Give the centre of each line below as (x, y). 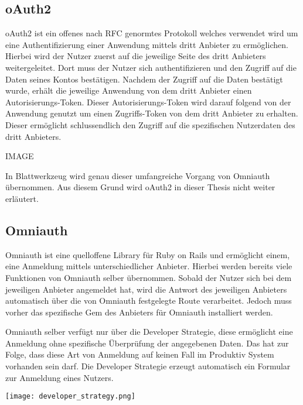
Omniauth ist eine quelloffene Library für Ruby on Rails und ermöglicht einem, (148, 254)
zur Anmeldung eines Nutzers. (59, 377)
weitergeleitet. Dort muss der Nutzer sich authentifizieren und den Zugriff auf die (151, 67)
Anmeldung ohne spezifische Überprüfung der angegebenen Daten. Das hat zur (147, 343)
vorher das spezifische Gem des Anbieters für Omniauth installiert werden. (139, 312)
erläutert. (22, 198)
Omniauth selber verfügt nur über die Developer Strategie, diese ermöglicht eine (149, 332)
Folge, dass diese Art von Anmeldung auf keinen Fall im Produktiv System (140, 354)
